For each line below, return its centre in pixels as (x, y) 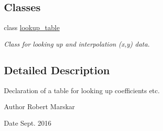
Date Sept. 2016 (28, 123)
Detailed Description (57, 70)
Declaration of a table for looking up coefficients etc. (82, 90)
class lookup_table (32, 27)
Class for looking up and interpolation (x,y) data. (77, 43)
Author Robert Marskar (40, 106)
